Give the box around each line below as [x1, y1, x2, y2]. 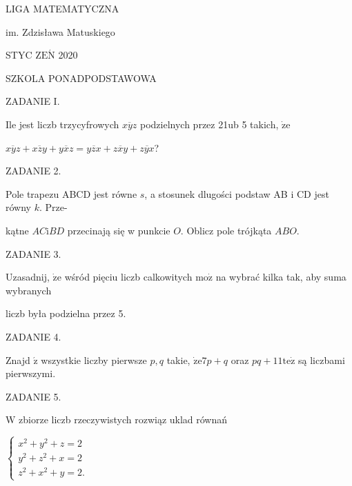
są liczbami [298, 352, 345, 367]
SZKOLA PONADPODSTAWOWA [6, 70, 157, 85]
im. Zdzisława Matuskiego [6, 24, 115, 39]
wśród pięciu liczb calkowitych [64, 270, 193, 284]
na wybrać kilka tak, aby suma [215, 270, 346, 284]
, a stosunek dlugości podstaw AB [144, 186, 288, 201]
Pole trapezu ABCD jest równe [6, 186, 137, 201]
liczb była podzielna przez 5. [6, 306, 126, 321]
